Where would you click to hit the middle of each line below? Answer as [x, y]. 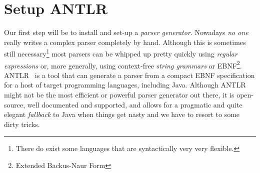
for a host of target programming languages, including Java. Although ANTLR [125, 85]
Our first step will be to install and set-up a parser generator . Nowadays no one [126, 32]
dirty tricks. [22, 124]
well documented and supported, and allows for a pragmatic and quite [135, 104]
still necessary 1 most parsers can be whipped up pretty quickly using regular [121, 53]
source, [15, 104]
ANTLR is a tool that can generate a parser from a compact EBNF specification [129, 75]
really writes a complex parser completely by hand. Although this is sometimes [125, 42]
